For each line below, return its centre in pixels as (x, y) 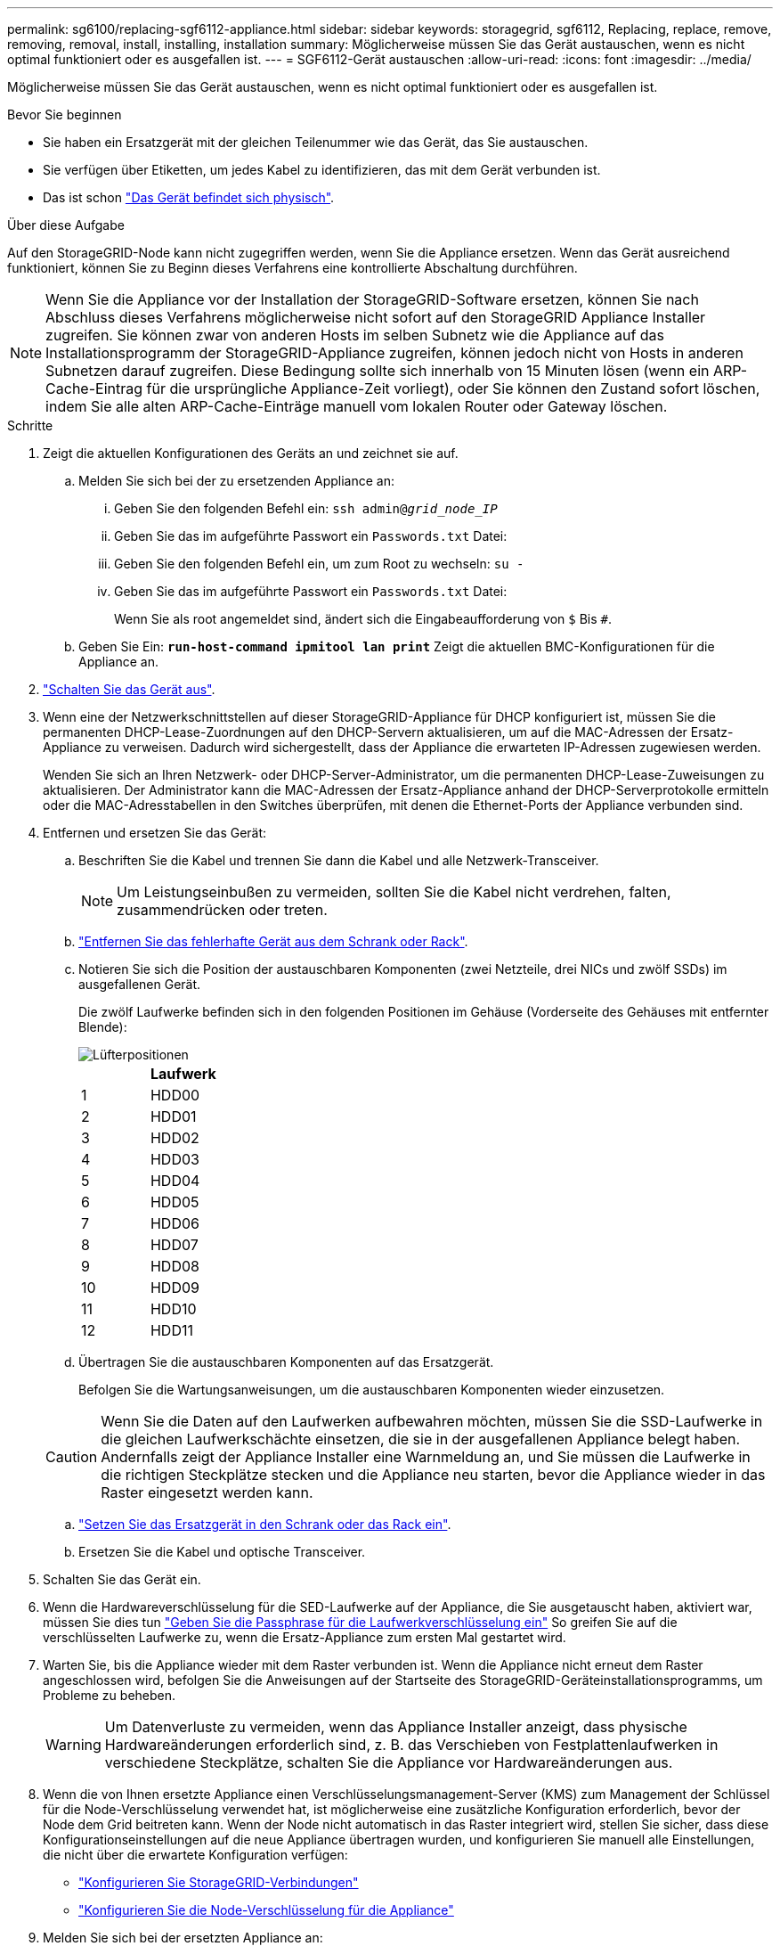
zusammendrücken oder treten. (222, 910)
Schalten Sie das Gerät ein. (122, 1579)
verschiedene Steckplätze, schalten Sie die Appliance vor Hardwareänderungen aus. (389, 1762)
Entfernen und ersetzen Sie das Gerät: (155, 833)
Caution (72, 1457)
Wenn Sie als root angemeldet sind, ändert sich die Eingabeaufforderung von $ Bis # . (363, 619)
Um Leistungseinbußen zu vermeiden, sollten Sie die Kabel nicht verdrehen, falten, (394, 892)
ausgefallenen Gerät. (140, 984)
